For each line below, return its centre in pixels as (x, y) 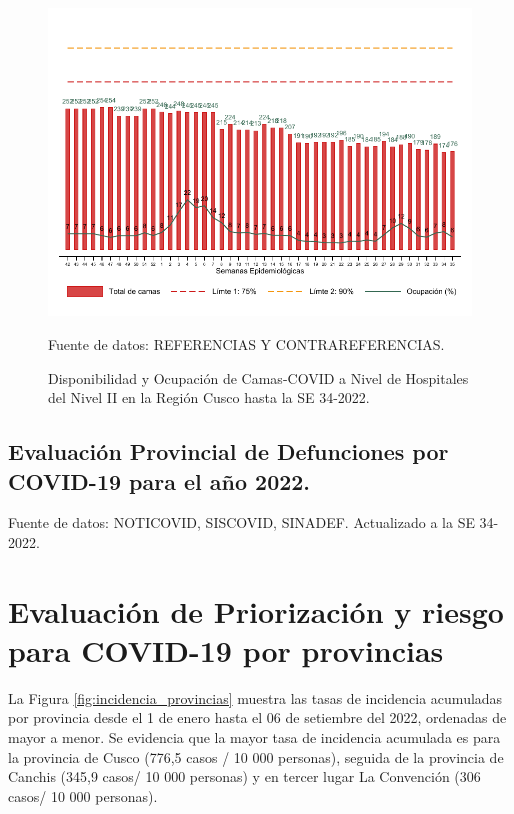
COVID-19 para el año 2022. (159, 480)
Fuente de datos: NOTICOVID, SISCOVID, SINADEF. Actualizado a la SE (241, 522)
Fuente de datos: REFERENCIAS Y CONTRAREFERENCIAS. (246, 343)
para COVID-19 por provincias (226, 649)
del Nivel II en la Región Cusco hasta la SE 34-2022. (209, 397)
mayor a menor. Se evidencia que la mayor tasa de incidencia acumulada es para (254, 737)
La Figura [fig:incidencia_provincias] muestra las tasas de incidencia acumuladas (255, 697)
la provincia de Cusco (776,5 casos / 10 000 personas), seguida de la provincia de (256, 756)
